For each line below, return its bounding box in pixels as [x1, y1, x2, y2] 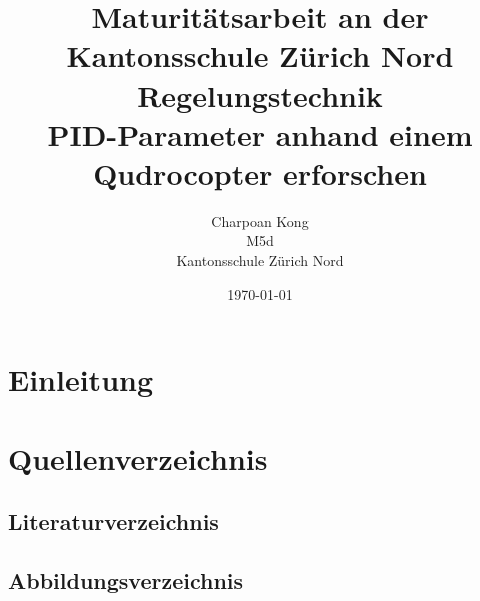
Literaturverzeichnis [8, 506, 219, 537]
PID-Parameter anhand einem [47, 113, 473, 154]
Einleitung [8, 359, 154, 400]
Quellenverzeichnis [8, 437, 268, 478]
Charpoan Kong [211, 210, 309, 231]
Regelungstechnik [137, 74, 383, 115]
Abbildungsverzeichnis [8, 564, 244, 595]
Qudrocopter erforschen [93, 152, 427, 193]
